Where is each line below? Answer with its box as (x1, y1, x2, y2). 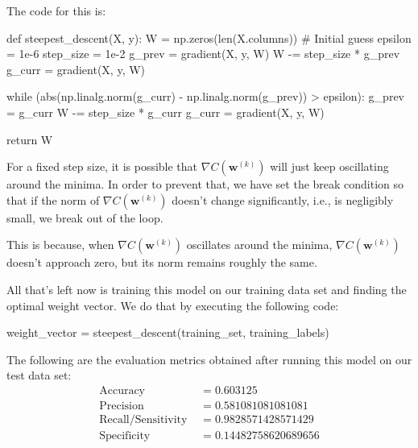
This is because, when (6, 236, 114, 253)
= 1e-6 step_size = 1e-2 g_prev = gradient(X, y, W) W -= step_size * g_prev (6, 45, 400, 62)
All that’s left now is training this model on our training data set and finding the (6, 280, 407, 297)
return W (6, 131, 53, 147)
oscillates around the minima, (186, 236, 333, 253)
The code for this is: (6, 2, 106, 19)
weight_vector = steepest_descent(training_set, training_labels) (6, 324, 329, 341)
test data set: (6, 367, 72, 384)
